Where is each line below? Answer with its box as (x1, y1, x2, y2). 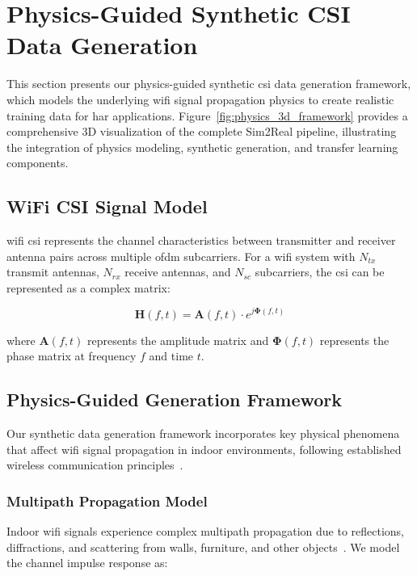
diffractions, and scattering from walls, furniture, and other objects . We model (6, 538, 400, 555)
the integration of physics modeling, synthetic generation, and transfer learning (6, 138, 398, 155)
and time (149, 347, 194, 364)
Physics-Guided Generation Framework (6, 387, 343, 412)
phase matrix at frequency (6, 347, 137, 364)
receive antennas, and (124, 263, 231, 280)
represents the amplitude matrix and (86, 331, 269, 348)
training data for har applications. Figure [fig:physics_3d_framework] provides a (6, 107, 408, 124)
